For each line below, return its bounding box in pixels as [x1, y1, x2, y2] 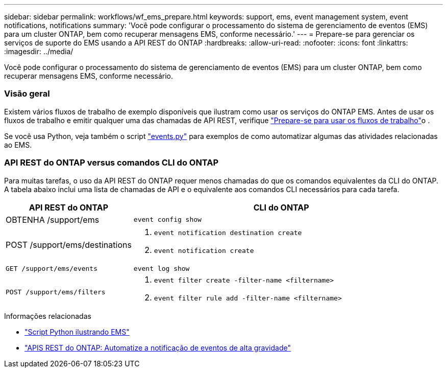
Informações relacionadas [4, 311, 91, 320]
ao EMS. [4, 140, 32, 149]
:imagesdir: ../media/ [4, 47, 73, 56]
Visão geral [4, 88, 50, 99]
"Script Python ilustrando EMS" [24, 327, 130, 336]
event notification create [154, 246, 254, 254]
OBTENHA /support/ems [6, 214, 100, 225]
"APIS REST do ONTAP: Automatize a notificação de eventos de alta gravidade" [24, 343, 291, 352]
